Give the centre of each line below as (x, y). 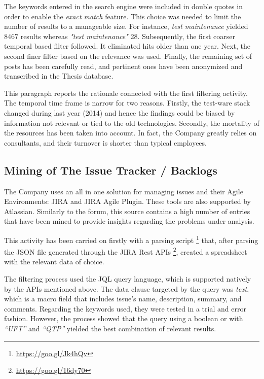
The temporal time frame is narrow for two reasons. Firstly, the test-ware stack (127, 103)
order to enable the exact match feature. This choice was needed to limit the (123, 16)
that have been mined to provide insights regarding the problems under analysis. (129, 221)
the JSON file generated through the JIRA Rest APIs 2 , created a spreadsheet (126, 251)
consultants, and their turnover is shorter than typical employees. (105, 142)
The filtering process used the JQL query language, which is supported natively (128, 278)
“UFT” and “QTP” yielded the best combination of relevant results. (110, 328)
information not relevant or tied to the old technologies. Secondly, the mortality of (132, 123)
